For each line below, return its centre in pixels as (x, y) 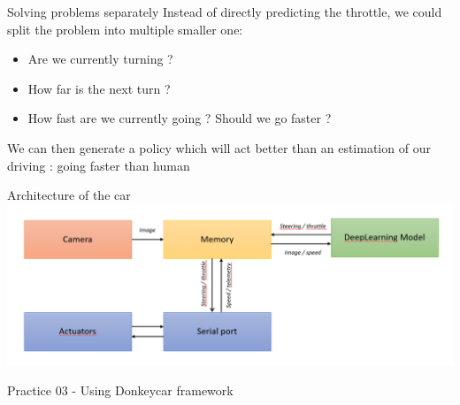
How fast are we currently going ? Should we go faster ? (180, 118)
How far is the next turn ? (99, 88)
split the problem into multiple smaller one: (125, 29)
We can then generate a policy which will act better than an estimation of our (219, 147)
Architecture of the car (69, 195)
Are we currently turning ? (100, 59)
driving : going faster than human (99, 165)
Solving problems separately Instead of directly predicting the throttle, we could (225, 11)
